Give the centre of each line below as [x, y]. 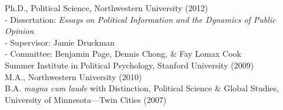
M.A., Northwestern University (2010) [73, 76]
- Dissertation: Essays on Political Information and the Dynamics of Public [140, 19]
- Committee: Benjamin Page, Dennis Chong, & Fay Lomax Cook [123, 54]
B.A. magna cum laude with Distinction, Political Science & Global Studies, [142, 88]
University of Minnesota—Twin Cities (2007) [86, 99]
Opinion [19, 31]
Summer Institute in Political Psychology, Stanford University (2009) [129, 65]
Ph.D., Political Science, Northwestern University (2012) [106, 8]
